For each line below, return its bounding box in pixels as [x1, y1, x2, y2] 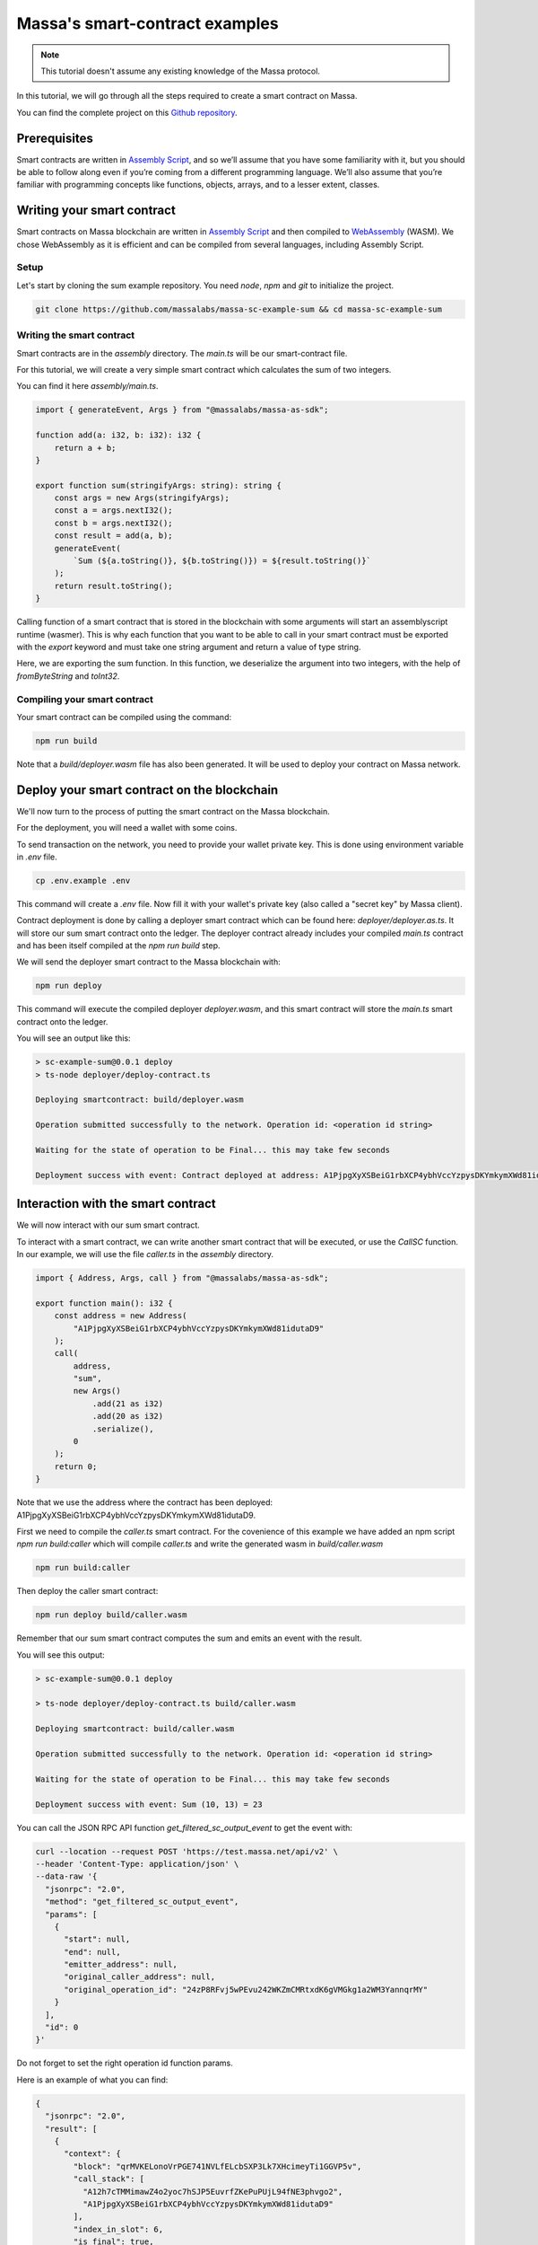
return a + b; [54, 443, 117, 453]
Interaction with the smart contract [16, 1196, 216, 1211]
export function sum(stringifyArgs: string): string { [35, 480, 282, 490]
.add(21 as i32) [91, 1398, 164, 1409]
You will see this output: [16, 1649, 105, 1660]
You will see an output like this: [16, 1033, 131, 1043]
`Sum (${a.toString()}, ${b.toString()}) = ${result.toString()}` [73, 556, 372, 566]
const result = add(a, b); [54, 531, 174, 541]
